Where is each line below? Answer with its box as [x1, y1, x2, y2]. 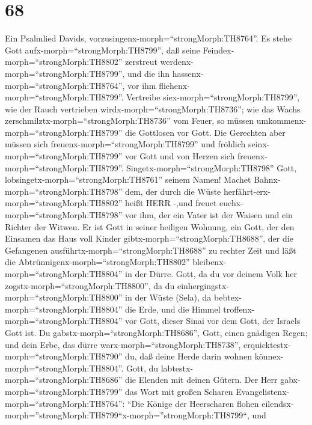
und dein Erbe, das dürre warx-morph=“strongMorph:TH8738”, [5, 338, 241, 350]
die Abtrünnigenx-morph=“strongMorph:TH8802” [5, 255, 190, 268]
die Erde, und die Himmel [125, 302, 221, 315]
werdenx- [160, 55, 194, 68]
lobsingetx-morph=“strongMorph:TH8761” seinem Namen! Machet [5, 173, 251, 186]
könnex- [254, 350, 284, 362]
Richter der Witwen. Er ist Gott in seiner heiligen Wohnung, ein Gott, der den [5, 220, 295, 233]
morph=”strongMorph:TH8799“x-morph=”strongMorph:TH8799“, [5, 409, 249, 421]
